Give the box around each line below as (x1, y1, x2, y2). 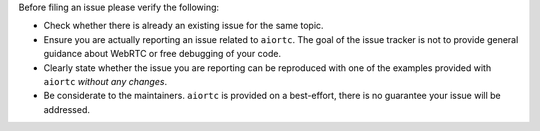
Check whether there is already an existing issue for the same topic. (43, 20, 324, 32)
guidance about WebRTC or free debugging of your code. (43, 48, 282, 60)
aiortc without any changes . (43, 75, 168, 87)
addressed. (43, 103, 90, 115)
